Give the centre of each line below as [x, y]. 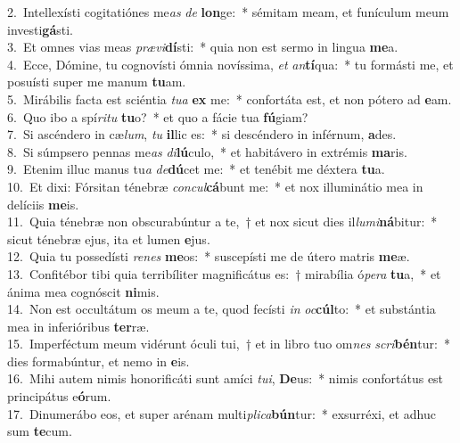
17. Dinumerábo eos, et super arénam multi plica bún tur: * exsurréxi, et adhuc [222, 413]
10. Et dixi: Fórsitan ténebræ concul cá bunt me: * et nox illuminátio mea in [215, 186]
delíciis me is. [43, 204]
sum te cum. [40, 431]
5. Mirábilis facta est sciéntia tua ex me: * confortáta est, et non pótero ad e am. [230, 98]
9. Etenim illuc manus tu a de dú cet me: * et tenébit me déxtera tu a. [196, 169]
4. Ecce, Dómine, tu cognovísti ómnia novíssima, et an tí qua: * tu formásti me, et [230, 64]
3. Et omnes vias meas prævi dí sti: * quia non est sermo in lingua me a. [203, 47]
